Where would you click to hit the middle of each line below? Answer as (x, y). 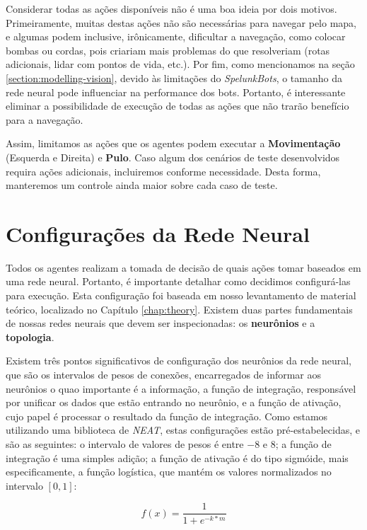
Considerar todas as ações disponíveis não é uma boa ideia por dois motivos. (171, 8)
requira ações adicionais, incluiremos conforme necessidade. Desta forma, (163, 171)
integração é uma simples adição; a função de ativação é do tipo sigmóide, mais (177, 457)
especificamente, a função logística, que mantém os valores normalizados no (169, 472)
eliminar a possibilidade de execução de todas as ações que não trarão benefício (177, 106)
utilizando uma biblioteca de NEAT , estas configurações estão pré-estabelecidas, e (183, 430)
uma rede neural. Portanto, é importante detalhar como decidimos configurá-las (178, 281)
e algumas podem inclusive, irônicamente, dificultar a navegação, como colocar (176, 36)
